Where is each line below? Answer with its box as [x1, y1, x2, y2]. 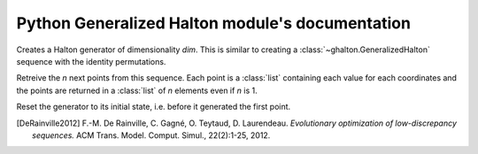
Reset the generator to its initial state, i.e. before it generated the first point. [16, 102, 291, 112]
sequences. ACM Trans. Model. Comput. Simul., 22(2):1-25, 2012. [32, 129, 271, 141]
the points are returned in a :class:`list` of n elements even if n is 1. [16, 85, 258, 96]
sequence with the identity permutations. [16, 56, 166, 66]
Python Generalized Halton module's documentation [16, 13, 412, 33]
